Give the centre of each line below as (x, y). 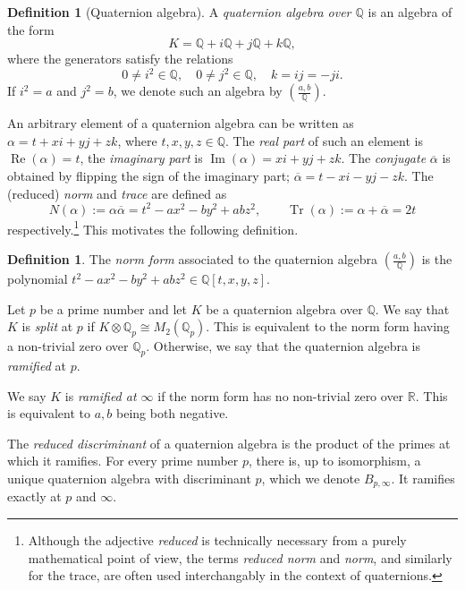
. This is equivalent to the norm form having (328, 326)
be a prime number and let (113, 308)
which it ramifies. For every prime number (123, 461)
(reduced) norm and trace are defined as (117, 193)
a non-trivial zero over (68, 346)
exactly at (34, 496)
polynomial (38, 278)
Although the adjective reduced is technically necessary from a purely (217, 540)
